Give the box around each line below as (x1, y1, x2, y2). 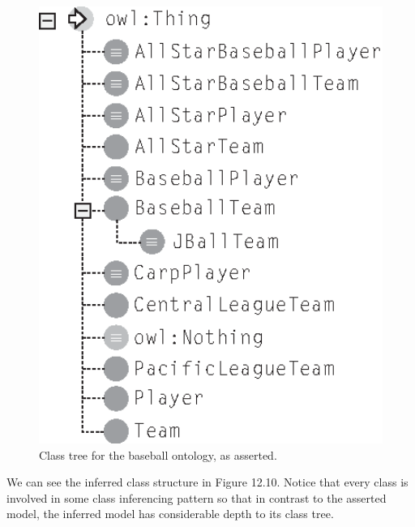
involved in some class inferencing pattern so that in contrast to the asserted (6, 489, 387, 506)
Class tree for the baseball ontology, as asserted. (39, 446, 277, 463)
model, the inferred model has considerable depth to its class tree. (6, 505, 334, 522)
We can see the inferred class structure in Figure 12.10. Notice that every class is (6, 473, 409, 491)
